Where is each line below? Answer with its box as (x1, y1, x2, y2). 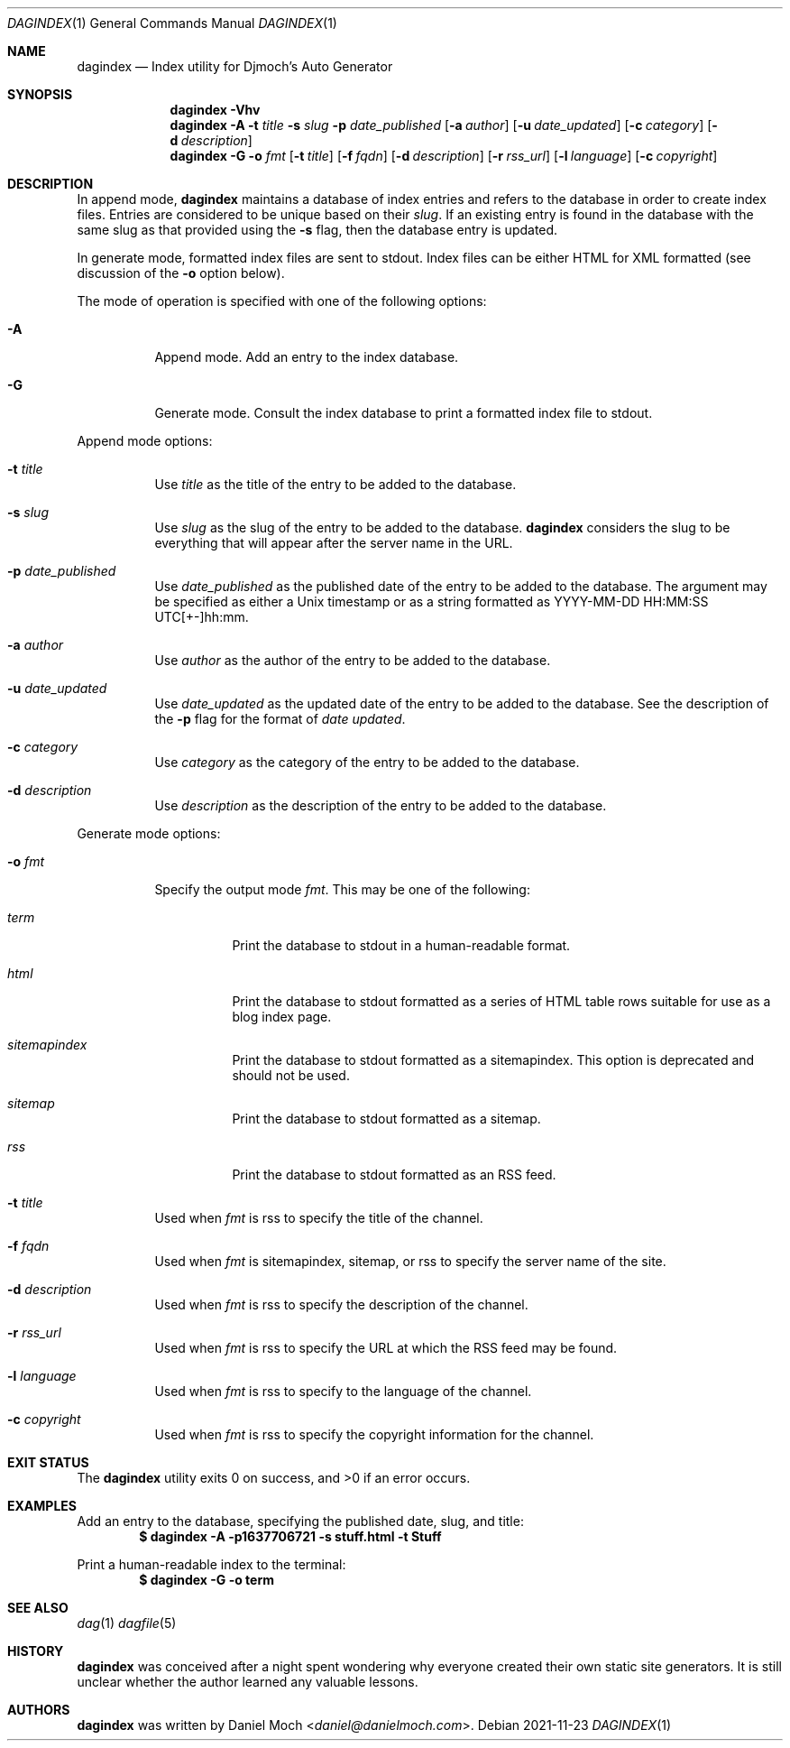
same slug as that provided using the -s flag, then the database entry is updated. (77, 222, 558, 237)
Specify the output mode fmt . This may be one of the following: (154, 882, 530, 897)
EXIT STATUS (7, 1455, 89, 1470)
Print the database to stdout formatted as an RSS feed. (232, 1167, 556, 1182)
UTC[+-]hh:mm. (154, 609, 249, 624)
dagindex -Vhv (170, 102, 261, 117)
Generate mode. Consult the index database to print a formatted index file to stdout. (154, 405, 653, 421)
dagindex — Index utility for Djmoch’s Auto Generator (77, 59, 393, 74)
